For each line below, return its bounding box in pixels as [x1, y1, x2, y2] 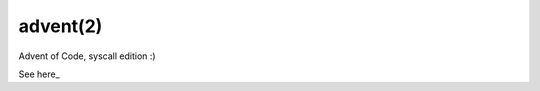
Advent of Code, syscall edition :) [18, 50, 156, 62]
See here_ [18, 68, 60, 80]
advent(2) [18, 15, 103, 37]
